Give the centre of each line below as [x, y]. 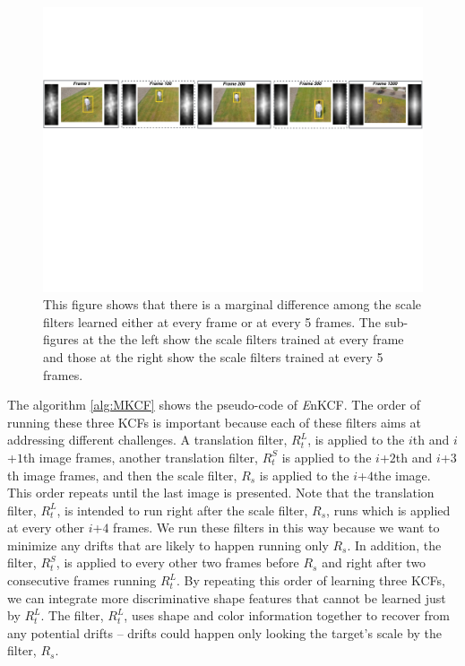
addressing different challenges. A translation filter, [147, 440]
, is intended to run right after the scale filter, [182, 510]
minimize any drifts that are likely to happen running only [168, 545]
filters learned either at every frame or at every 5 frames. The [212, 321]
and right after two [374, 562]
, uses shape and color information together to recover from [287, 615]
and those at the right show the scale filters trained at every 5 [213, 356]
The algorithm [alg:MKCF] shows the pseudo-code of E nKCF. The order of [214, 405]
